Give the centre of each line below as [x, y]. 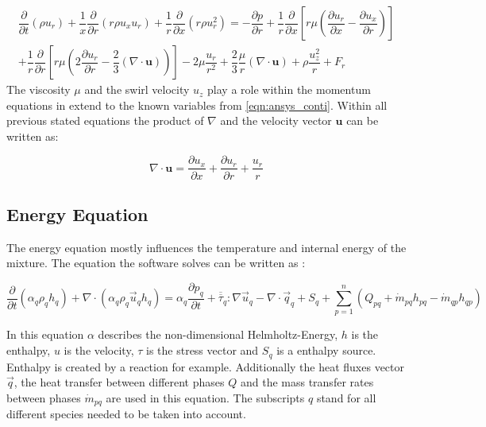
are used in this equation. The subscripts [205, 397]
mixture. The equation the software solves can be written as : [156, 263]
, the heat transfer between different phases [119, 382]
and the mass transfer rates [307, 382]
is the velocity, [99, 350]
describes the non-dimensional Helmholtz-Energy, [218, 334]
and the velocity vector [276, 120]
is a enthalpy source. [326, 350]
